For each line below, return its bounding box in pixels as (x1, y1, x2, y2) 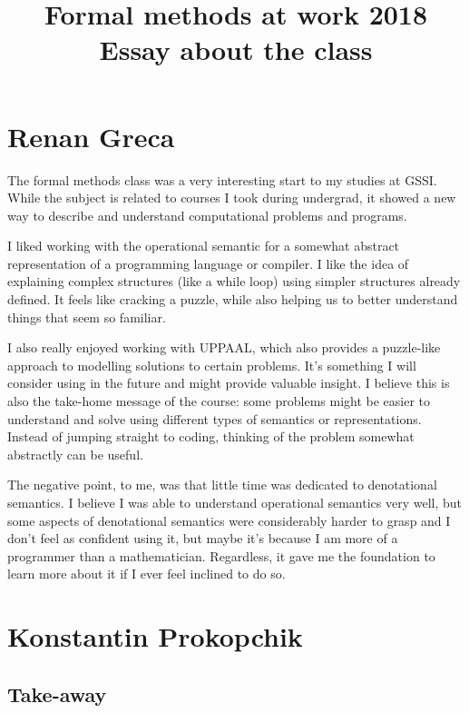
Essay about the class (99, 31, 373, 68)
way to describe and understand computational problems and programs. (7, 205, 407, 224)
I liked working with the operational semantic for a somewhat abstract (7, 236, 400, 255)
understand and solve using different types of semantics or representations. (7, 409, 422, 428)
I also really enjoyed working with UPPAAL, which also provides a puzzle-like (7, 338, 441, 357)
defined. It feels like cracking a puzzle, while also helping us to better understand (7, 290, 458, 309)
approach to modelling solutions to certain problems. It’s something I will (7, 355, 416, 374)
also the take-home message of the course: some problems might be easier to (7, 391, 431, 411)
